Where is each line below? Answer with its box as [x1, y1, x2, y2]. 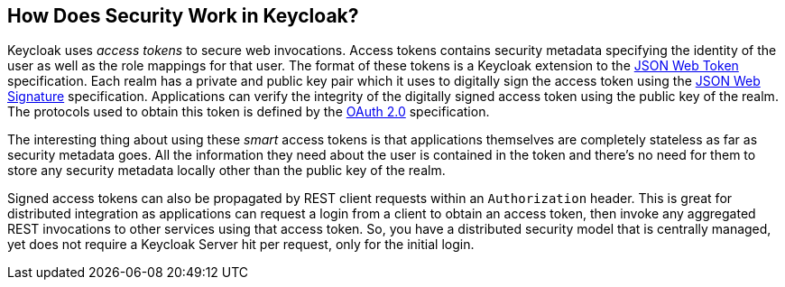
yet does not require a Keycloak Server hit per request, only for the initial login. [7, 236, 475, 253]
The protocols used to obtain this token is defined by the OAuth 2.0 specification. [7, 104, 490, 120]
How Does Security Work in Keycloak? [7, 5, 359, 27]
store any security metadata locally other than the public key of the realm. [7, 162, 446, 179]
